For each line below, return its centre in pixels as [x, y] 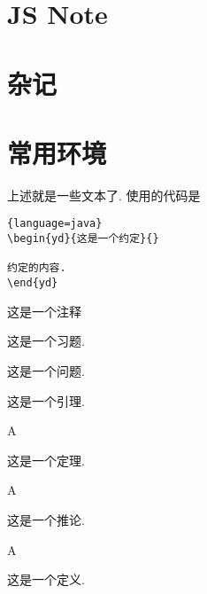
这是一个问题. [46, 370]
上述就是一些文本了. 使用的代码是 [104, 195]
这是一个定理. [46, 460]
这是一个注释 [44, 311]
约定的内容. [37, 268]
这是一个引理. [46, 400]
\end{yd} [33, 283]
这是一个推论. [46, 519]
